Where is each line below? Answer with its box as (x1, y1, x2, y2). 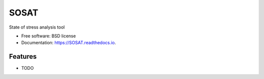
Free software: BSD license (21, 33, 76, 39)
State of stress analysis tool (9, 24, 65, 30)
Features (9, 52, 37, 61)
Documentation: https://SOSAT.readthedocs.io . (21, 40, 116, 46)
